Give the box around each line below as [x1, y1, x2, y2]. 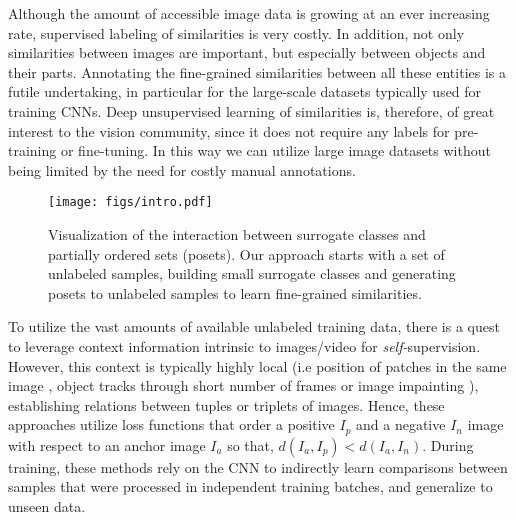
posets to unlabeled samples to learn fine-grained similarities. [48, 282, 422, 303]
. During [422, 434, 474, 455]
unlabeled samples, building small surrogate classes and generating [48, 263, 456, 284]
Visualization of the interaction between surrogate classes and [48, 224, 426, 244]
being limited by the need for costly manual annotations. [8, 159, 356, 180]
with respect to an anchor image [8, 434, 206, 455]
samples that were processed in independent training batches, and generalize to [8, 476, 493, 497]
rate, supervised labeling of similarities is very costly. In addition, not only [8, 22, 465, 43]
